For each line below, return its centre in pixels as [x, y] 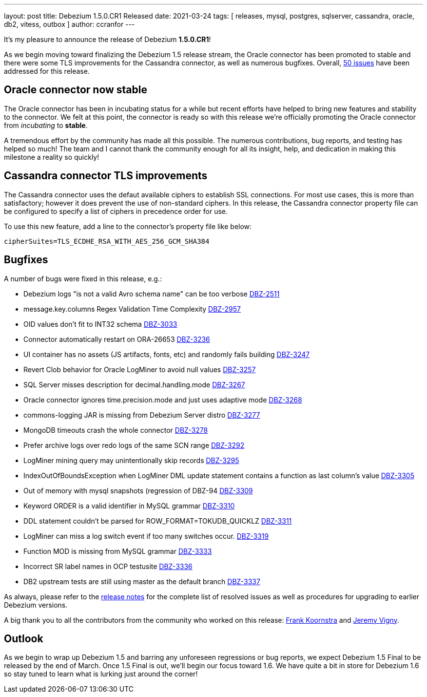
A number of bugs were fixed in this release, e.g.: [83, 278]
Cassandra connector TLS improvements [106, 176]
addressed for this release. [47, 71]
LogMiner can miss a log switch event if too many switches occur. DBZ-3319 [146, 536]
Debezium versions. [36, 605]
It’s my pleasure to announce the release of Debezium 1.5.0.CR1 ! [107, 39]
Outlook [24, 638]
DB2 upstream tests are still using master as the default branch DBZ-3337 [142, 581]
